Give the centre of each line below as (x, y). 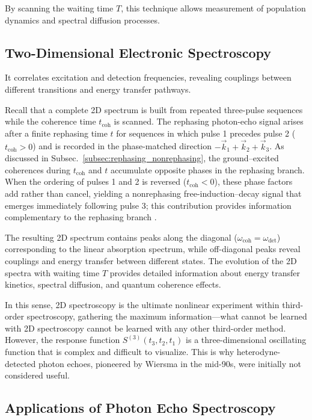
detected (20, 363)
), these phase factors (253, 181)
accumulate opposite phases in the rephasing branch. (207, 169)
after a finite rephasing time (56, 133)
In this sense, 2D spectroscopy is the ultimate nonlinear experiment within (142, 304)
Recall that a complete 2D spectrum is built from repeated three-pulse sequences (154, 109)
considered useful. (37, 375)
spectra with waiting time (52, 272)
